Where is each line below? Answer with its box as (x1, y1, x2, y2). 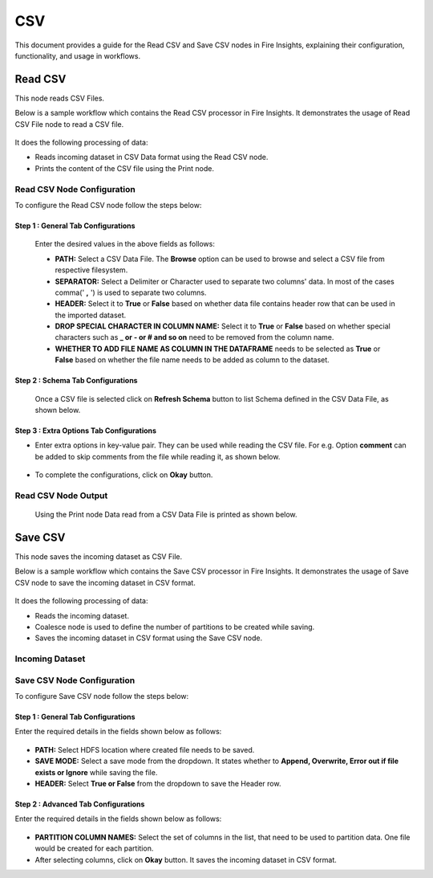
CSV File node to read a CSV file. (14, 119, 124, 129)
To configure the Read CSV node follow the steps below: (14, 200, 202, 210)
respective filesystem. (55, 265, 128, 275)
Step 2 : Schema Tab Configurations (14, 376, 138, 386)
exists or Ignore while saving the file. (34, 767, 158, 777)
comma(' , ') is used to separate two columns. (55, 288, 207, 297)
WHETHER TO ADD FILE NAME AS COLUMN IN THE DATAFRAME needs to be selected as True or (55, 344, 381, 353)
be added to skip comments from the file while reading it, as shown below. (34, 451, 281, 461)
